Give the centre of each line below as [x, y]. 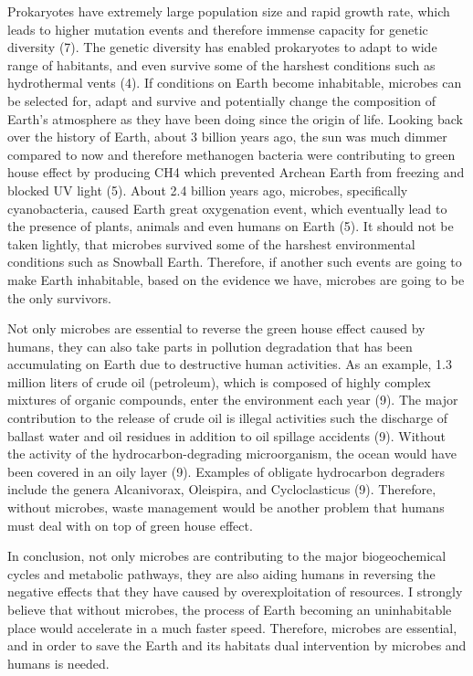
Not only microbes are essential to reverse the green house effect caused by [216, 328]
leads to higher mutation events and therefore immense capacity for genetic [218, 29]
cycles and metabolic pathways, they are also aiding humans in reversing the [221, 573]
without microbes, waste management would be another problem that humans [226, 507]
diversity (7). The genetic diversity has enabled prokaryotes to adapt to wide [222, 47]
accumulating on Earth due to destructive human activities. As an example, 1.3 [230, 364]
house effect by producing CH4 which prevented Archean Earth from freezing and [236, 172]
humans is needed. [58, 663]
